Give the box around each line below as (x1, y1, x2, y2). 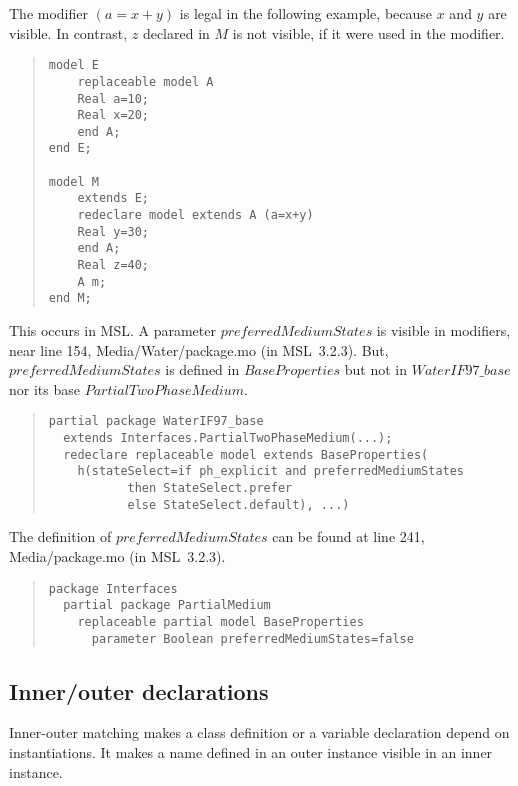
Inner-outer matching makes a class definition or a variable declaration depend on (9, 722, 510, 743)
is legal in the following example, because (179, 3, 433, 23)
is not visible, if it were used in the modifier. (232, 22, 505, 43)
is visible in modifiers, (376, 320, 511, 341)
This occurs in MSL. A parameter (9, 320, 216, 341)
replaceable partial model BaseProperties (77, 614, 364, 629)
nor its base (9, 378, 80, 399)
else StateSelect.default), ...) (127, 497, 350, 512)
